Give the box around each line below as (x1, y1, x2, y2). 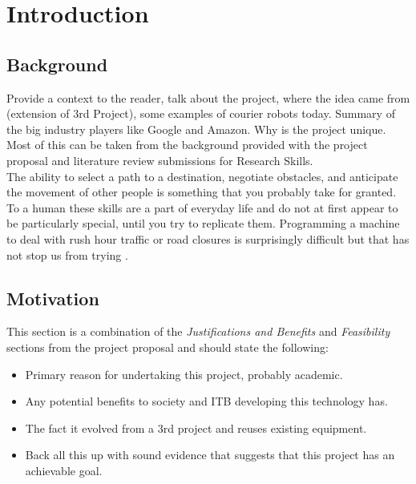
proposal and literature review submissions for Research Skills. (6, 151, 313, 168)
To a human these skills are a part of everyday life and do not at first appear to (6, 199, 398, 216)
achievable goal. (25, 462, 103, 478)
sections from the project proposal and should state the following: (6, 338, 329, 355)
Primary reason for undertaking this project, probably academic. (25, 365, 343, 382)
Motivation (6, 285, 99, 310)
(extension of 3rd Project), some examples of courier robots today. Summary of (6, 105, 395, 122)
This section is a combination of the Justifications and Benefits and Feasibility (6, 323, 390, 340)
